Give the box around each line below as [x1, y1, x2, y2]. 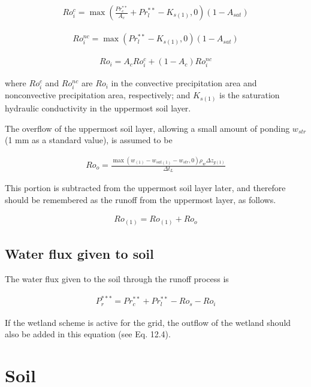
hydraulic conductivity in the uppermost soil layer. [5, 101, 191, 114]
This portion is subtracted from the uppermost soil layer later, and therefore [5, 182, 286, 194]
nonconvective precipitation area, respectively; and [5, 89, 191, 101]
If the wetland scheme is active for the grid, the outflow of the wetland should [5, 316, 291, 328]
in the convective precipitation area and [111, 77, 257, 89]
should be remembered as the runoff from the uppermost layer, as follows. [5, 193, 276, 205]
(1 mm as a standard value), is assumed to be [5, 134, 173, 146]
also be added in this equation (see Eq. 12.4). [5, 328, 171, 340]
